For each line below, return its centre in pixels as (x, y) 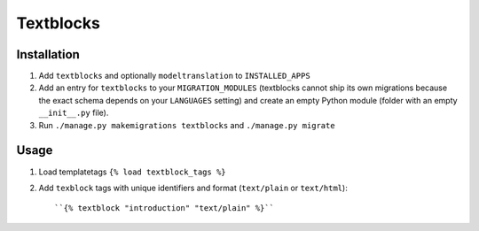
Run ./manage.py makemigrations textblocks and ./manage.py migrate (187, 125)
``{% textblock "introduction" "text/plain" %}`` (165, 208)
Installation (48, 54)
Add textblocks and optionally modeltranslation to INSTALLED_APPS (174, 76)
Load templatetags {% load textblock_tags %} (132, 172)
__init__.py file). (74, 113)
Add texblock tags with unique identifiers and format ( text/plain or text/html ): (193, 188)
